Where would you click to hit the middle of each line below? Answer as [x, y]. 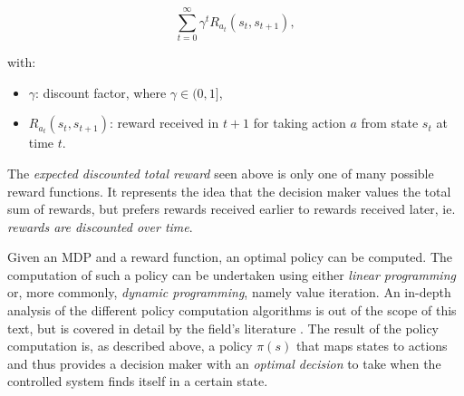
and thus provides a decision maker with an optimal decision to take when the [224, 363]
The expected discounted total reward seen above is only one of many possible [221, 173]
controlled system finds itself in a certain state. [138, 381]
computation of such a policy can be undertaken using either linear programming [232, 274]
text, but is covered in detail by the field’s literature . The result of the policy [223, 328]
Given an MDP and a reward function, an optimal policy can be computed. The [230, 257]
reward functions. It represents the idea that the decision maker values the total [229, 191]
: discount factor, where [101, 92]
